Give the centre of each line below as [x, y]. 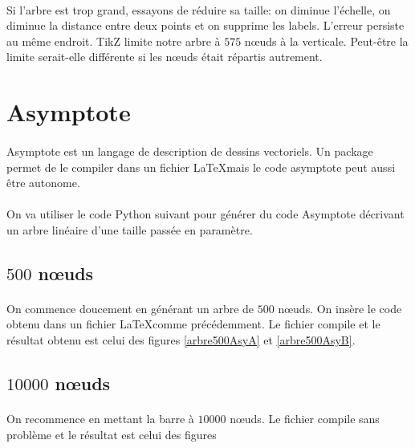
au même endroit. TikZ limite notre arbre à [114, 41]
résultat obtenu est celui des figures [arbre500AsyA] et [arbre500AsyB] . [181, 340]
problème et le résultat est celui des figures [112, 434]
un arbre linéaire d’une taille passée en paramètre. [130, 229]
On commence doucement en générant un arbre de [130, 308]
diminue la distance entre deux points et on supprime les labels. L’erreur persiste [205, 25]
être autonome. [43, 183]
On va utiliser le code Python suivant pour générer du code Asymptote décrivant [205, 214]
